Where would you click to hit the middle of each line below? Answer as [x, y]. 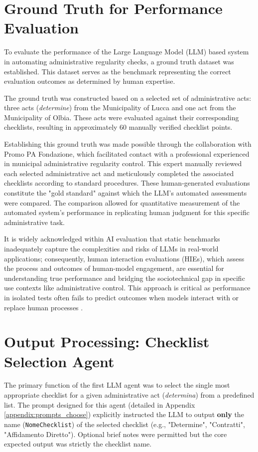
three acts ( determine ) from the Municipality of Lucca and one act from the [120, 108]
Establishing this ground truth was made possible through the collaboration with [128, 144]
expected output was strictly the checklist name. [78, 444]
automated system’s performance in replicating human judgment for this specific [127, 212]
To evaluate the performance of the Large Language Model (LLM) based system [127, 52]
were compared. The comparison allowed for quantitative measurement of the [122, 202]
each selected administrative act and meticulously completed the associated [119, 173]
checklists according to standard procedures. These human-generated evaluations [127, 183]
